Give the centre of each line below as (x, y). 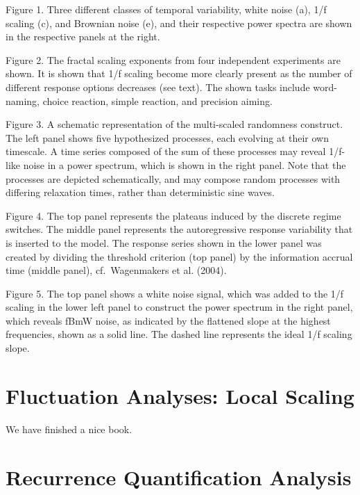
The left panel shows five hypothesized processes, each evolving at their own (167, 137)
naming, (23, 100)
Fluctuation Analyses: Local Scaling (180, 395)
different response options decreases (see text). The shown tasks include (158, 87)
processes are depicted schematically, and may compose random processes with (173, 178)
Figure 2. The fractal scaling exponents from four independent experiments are (173, 59)
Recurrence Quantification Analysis (179, 477)
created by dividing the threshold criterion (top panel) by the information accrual (179, 256)
